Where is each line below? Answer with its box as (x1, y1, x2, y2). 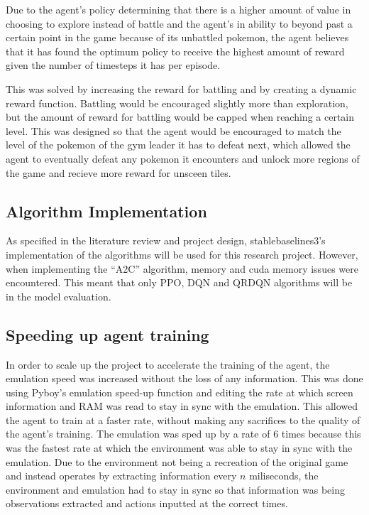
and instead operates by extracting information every (6, 468, 237, 483)
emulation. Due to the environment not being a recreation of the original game (6, 454, 348, 469)
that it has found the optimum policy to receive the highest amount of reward (6, 43, 345, 58)
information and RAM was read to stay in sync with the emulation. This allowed (6, 399, 358, 413)
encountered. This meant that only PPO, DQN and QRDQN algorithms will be (6, 275, 353, 290)
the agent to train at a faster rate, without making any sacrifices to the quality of (6, 412, 360, 427)
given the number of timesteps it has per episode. (6, 58, 221, 72)
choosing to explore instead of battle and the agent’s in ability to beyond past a (6, 16, 353, 31)
